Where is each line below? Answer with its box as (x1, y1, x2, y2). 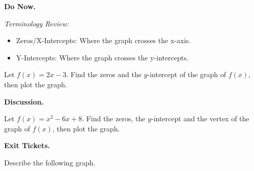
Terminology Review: (4, 18, 69, 28)
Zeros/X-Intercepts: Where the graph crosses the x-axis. (16, 35, 191, 46)
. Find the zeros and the (66, 69, 142, 80)
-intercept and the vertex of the (151, 113, 249, 124)
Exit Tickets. (4, 140, 50, 151)
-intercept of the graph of (147, 69, 226, 80)
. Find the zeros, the (82, 113, 146, 124)
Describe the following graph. (4, 157, 96, 167)
